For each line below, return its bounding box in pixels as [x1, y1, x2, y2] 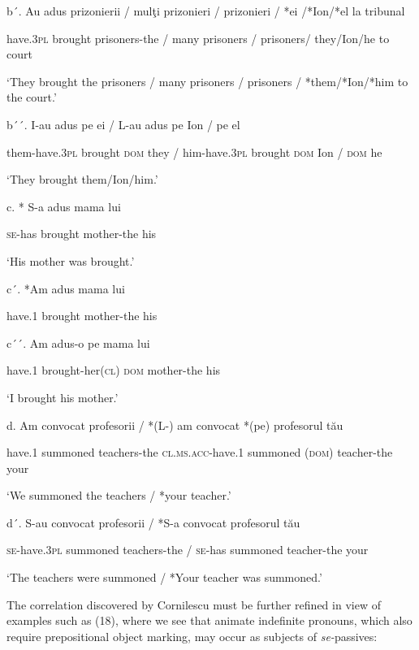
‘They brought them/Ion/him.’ [6, 171, 158, 188]
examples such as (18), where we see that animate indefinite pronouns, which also [6, 612, 413, 629]
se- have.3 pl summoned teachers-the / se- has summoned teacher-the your [6, 541, 369, 558]
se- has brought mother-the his [6, 225, 157, 242]
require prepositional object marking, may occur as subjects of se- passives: [6, 627, 378, 644]
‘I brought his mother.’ [6, 388, 119, 405]
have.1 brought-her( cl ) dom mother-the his [6, 362, 221, 379]
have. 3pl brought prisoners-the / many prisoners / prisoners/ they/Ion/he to [6, 29, 390, 46]
